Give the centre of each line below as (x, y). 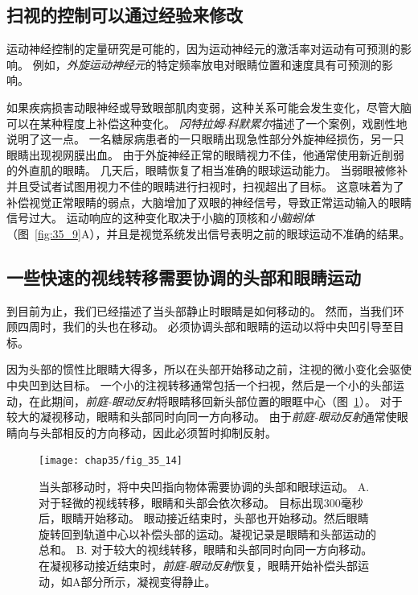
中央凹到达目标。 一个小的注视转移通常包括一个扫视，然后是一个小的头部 (200, 384)
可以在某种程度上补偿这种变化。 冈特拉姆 (115, 123)
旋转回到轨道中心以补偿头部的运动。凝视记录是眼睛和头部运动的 (207, 533)
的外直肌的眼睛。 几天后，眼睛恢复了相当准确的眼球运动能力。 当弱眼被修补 (207, 170)
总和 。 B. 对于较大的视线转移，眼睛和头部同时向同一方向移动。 (206, 550)
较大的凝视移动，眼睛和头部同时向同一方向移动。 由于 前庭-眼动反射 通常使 (202, 417)
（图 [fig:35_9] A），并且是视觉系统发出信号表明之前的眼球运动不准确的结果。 (209, 233)
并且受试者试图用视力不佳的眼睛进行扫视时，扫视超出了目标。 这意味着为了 (205, 186)
